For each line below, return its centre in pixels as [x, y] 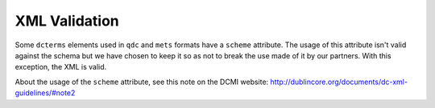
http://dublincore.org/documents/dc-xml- [339, 82]
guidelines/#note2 [45, 93]
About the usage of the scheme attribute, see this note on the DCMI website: [142, 82]
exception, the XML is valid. [61, 67]
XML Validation [67, 21]
